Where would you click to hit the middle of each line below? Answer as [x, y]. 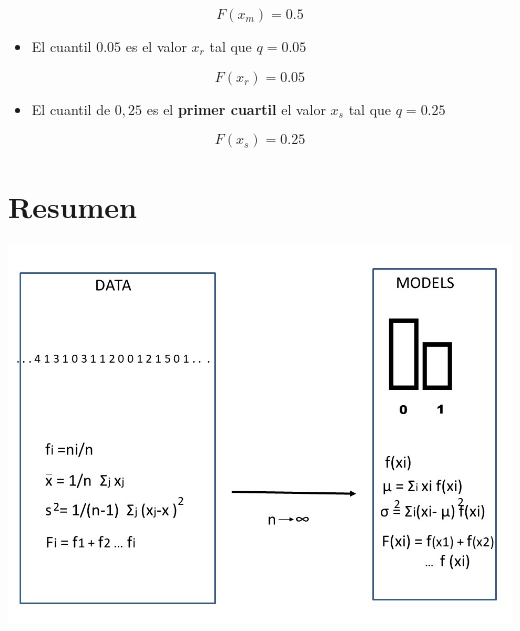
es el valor [156, 46]
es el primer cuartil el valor [236, 108]
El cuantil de [71, 108]
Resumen [72, 206]
